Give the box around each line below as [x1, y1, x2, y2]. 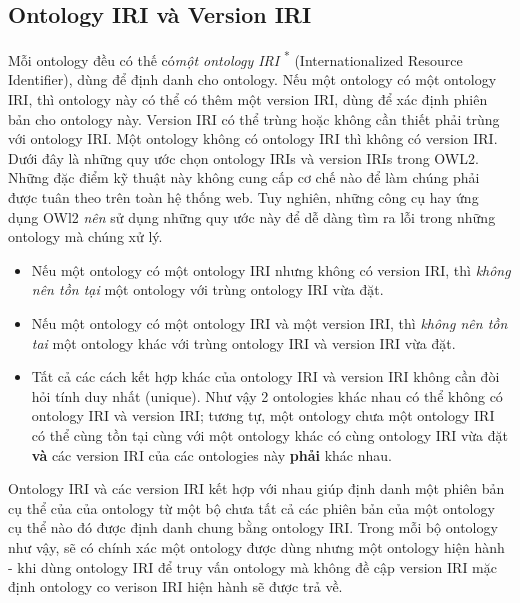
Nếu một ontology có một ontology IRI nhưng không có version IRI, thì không [31, 259, 511, 280]
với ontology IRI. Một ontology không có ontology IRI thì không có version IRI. [8, 128, 498, 149]
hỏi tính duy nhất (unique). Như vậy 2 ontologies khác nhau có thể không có [31, 385, 503, 406]
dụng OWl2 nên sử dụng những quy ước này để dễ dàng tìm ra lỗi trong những [8, 206, 496, 227]
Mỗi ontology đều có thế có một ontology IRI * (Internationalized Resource [8, 47, 463, 70]
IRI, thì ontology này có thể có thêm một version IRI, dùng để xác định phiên [8, 89, 488, 110]
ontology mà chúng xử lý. [8, 226, 163, 247]
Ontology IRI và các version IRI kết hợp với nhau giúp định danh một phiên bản [8, 478, 505, 499]
